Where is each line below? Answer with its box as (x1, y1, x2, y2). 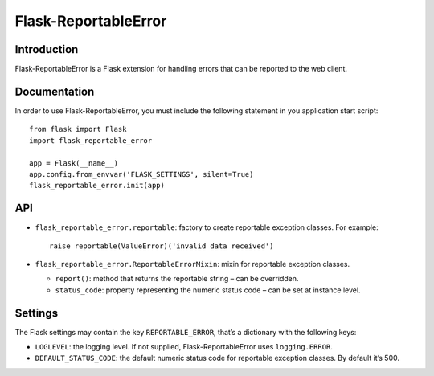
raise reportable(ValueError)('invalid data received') (49, 241, 274, 251)
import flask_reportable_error (29, 136, 153, 145)
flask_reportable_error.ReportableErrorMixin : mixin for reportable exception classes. (35, 260, 350, 268)
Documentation (14, 84, 95, 98)
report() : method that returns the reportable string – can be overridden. (55, 274, 299, 284)
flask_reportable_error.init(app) (29, 181, 165, 190)
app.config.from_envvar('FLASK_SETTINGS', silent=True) (29, 170, 254, 178)
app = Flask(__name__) (29, 158, 119, 168)
